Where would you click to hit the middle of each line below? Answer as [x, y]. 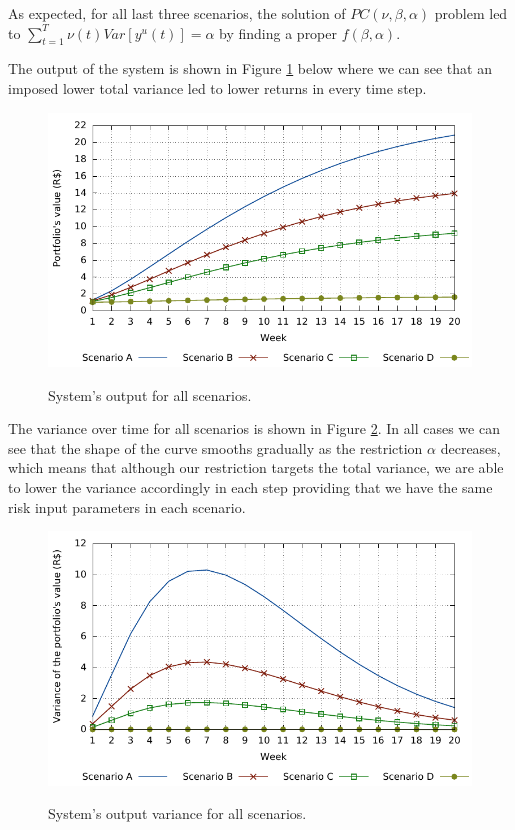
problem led [471, 13]
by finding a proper [278, 32]
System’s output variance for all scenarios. [177, 813]
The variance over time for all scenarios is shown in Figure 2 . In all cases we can [254, 428]
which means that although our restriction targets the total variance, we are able [256, 467]
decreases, [470, 447]
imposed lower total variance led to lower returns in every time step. [217, 87]
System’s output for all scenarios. [150, 394]
